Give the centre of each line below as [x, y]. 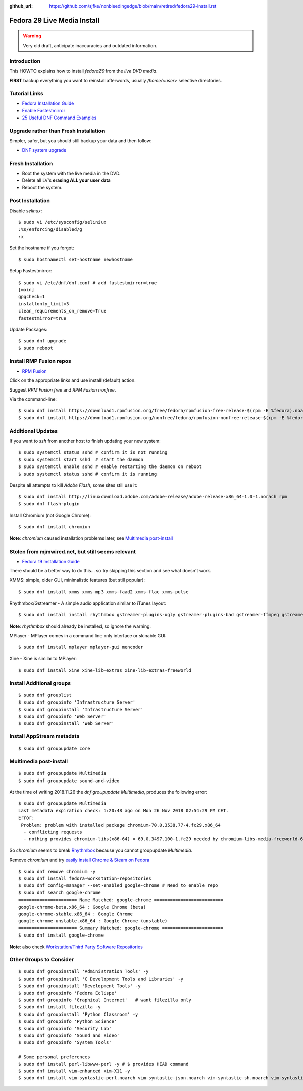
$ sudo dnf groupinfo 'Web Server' [62, 716]
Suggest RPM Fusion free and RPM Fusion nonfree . [63, 389]
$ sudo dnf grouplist [45, 695]
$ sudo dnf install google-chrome [61, 935]
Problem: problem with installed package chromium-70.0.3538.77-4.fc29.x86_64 [121, 825]
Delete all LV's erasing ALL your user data [66, 180]
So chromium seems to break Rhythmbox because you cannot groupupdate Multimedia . [101, 850]
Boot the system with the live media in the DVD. [71, 173]
